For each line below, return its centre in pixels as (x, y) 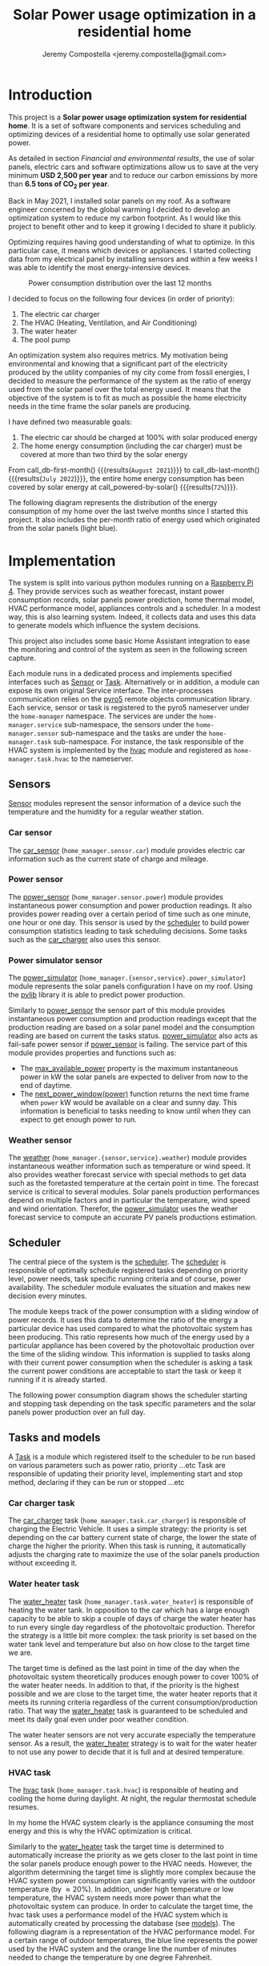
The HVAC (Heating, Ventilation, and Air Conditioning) (108, 323)
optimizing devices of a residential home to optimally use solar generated (129, 134)
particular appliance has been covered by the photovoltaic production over (131, 1345)
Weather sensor (40, 1140)
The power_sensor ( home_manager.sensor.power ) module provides (116, 896)
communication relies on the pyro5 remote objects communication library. (130, 699)
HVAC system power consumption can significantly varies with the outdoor (132, 1880)
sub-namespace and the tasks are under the (134, 733)
